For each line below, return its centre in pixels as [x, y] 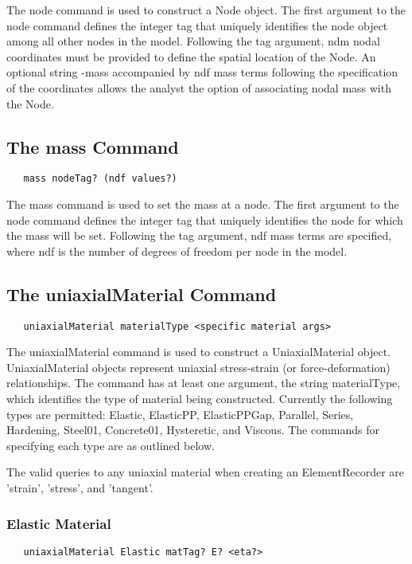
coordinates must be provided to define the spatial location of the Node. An [191, 56]
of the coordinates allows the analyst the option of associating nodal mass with [199, 87]
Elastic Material [59, 523]
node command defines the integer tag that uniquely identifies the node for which [205, 219]
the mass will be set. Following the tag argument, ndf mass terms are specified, [199, 235]
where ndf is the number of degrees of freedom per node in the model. [177, 251]
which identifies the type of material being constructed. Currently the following [200, 399]
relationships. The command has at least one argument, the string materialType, [204, 383]
